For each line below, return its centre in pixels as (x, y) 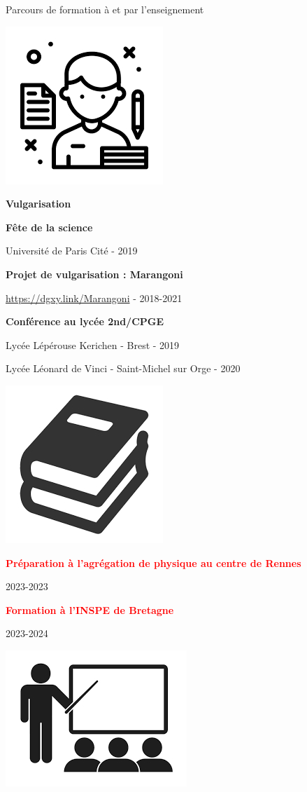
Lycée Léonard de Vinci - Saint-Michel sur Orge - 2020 (123, 368)
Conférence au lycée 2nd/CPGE (85, 321)
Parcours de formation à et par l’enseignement (105, 9)
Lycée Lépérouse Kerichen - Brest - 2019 (93, 344)
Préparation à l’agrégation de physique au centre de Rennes (153, 562)
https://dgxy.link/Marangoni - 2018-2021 (94, 298)
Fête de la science (49, 227)
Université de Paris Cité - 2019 (72, 251)
